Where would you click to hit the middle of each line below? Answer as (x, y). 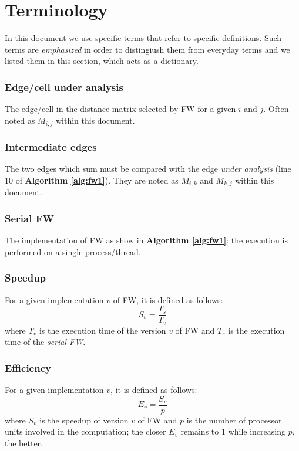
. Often (276, 109)
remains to (200, 431)
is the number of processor (234, 420)
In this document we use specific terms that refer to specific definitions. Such (143, 38)
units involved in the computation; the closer (85, 431)
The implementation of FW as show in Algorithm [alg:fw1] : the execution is (146, 240)
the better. (24, 443)
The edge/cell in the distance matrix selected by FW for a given (120, 109)
